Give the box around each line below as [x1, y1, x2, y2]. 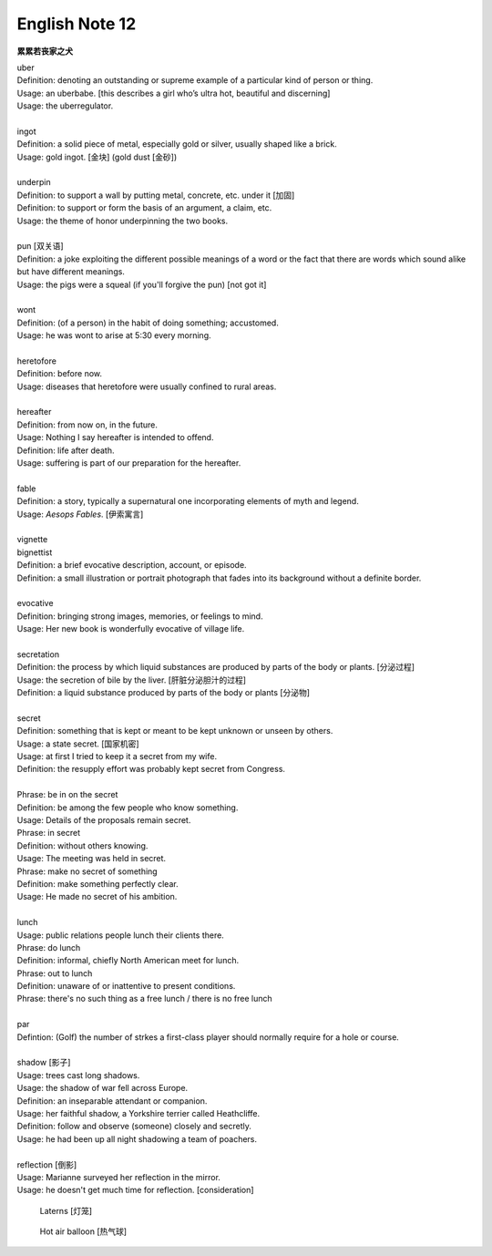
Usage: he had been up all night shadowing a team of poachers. [16, 1133, 258, 1144]
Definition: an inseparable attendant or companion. [16, 1095, 208, 1107]
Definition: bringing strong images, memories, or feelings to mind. [16, 611, 263, 622]
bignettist [16, 547, 53, 558]
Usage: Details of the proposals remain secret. [16, 814, 191, 825]
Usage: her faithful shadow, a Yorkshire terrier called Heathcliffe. [16, 1107, 261, 1118]
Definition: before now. [16, 368, 103, 379]
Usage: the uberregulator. [16, 100, 114, 111]
